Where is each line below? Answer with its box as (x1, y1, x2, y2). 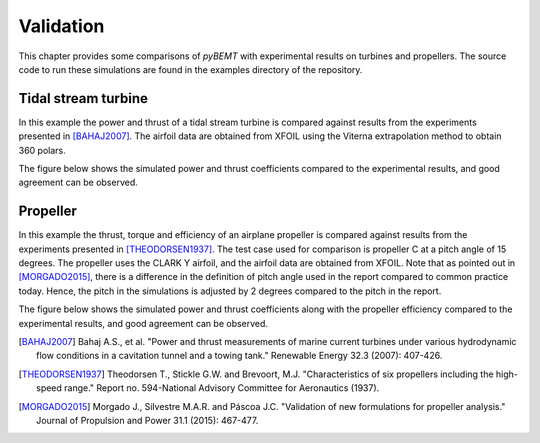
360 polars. (18, 144, 67, 156)
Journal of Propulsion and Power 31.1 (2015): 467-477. (36, 415, 259, 426)
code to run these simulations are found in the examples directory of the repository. (18, 63, 363, 75)
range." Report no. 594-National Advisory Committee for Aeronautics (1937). (63, 382, 380, 394)
